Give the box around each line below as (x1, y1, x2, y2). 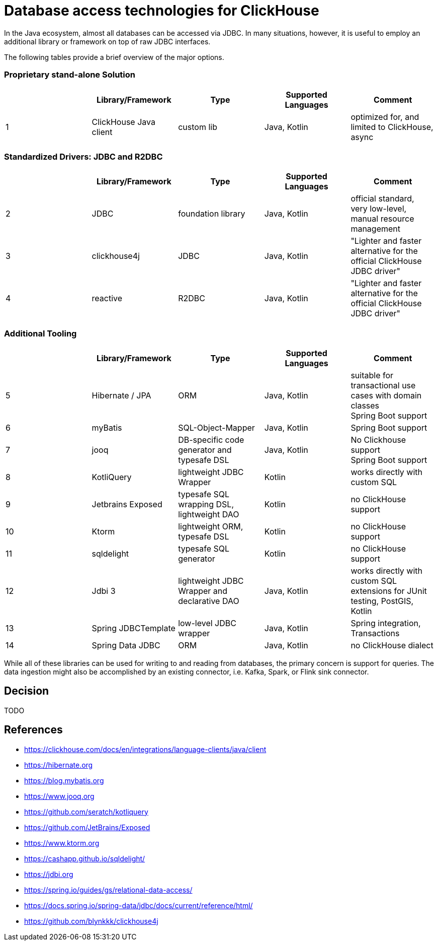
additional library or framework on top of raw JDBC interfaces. (4, 37, 211, 46)
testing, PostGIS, (351, 596, 414, 606)
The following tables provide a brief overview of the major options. (4, 52, 224, 61)
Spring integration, (351, 618, 421, 628)
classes (351, 400, 380, 411)
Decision (4, 685, 49, 698)
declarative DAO (178, 596, 239, 606)
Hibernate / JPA (92, 390, 151, 400)
